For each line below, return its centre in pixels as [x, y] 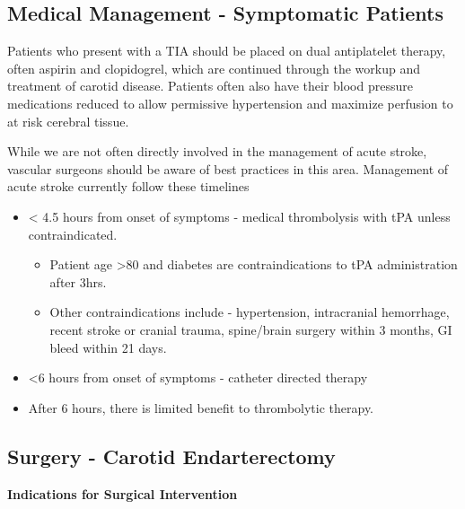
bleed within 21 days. [108, 347]
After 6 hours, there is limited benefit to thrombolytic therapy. [201, 407]
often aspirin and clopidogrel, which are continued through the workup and [214, 68]
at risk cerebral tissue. [68, 121]
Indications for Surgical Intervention [123, 493]
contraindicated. [73, 234]
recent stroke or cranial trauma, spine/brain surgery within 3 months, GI [251, 329]
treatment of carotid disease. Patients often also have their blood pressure [210, 86]
